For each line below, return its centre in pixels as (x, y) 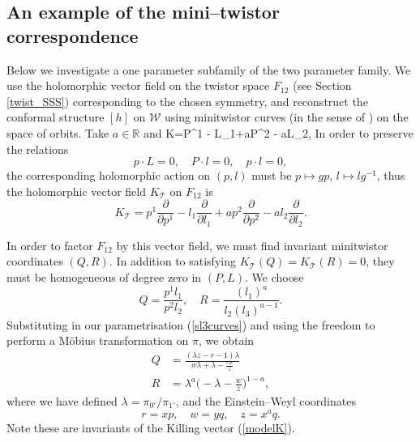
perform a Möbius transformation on (98, 340)
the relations (38, 149)
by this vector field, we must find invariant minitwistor (252, 245)
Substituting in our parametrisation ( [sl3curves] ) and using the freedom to (191, 324)
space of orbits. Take (58, 132)
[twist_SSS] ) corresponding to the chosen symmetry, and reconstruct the (187, 101)
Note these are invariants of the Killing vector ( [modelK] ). (151, 427)
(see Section (322, 85)
